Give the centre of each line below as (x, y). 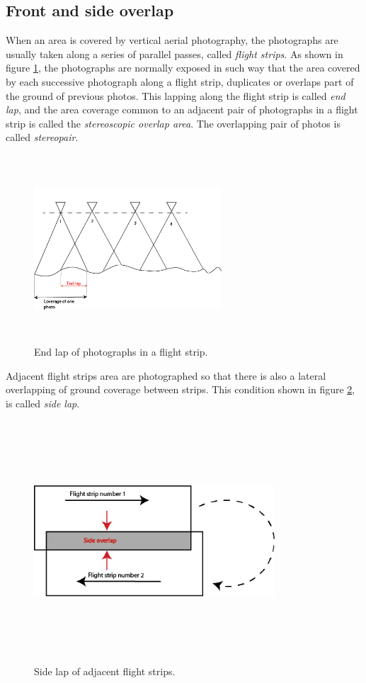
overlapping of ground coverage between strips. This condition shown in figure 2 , (181, 389)
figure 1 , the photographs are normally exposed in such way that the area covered (183, 68)
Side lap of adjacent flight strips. (105, 671)
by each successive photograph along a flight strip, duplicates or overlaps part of (180, 81)
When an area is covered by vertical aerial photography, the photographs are (172, 40)
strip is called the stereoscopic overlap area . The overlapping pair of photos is (173, 123)
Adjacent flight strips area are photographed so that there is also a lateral (166, 375)
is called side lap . (43, 403)
